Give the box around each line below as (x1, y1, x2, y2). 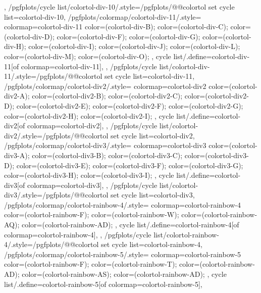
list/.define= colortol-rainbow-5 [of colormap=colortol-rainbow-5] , (4, 278, 202, 289)
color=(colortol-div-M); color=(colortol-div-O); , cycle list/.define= (4, 51, 212, 61)
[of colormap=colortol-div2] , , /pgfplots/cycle (17, 120, 158, 131)
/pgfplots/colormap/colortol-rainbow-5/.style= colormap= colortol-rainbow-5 (4, 249, 241, 259)
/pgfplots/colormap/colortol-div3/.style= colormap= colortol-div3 (4, 140, 206, 151)
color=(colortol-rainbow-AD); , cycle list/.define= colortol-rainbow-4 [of (21, 219, 239, 230)
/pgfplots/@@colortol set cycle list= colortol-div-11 (36, 71, 193, 81)
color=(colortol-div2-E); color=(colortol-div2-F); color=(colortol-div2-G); (16, 100, 243, 111)
